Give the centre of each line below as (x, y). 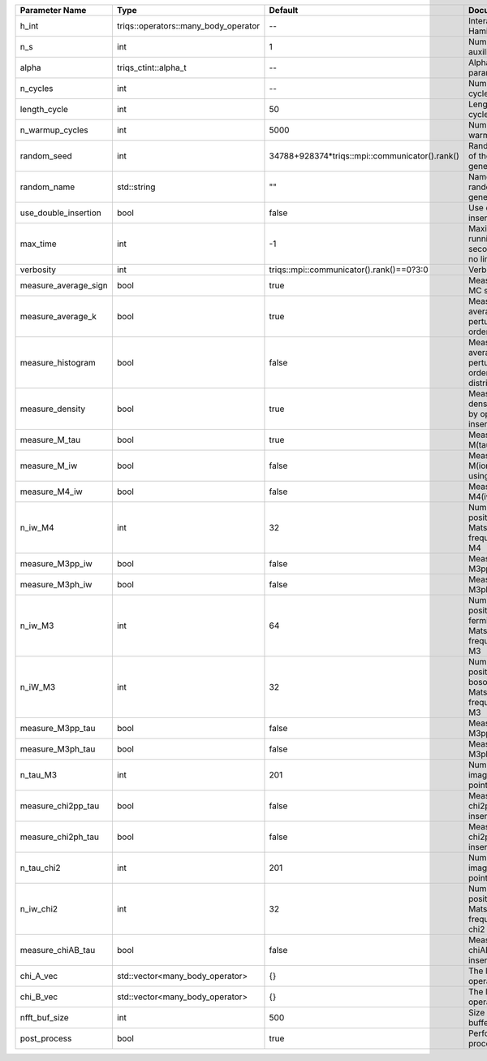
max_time (38, 244)
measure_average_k (58, 316)
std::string (136, 187)
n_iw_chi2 (39, 909)
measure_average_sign (64, 286)
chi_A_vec (39, 976)
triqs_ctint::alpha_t (151, 67)
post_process (46, 1038)
